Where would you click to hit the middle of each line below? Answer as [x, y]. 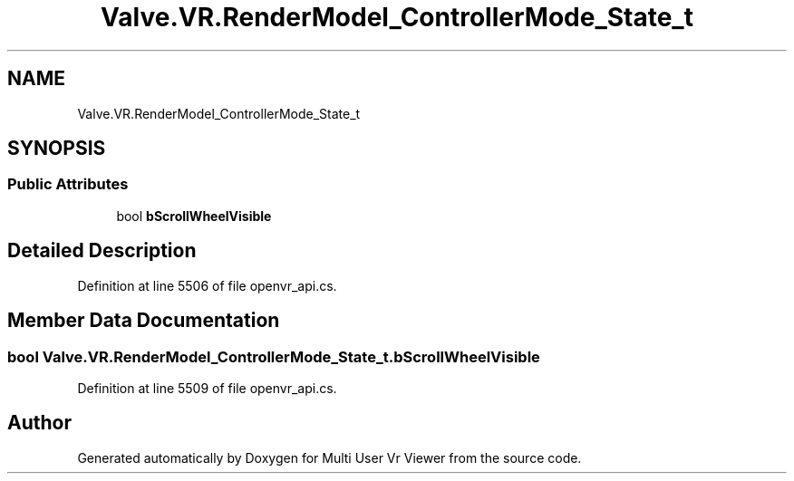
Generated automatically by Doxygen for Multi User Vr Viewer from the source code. [329, 457]
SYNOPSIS [57, 149]
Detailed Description [102, 251]
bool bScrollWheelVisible [194, 216]
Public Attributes [68, 184]
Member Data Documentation [144, 321]
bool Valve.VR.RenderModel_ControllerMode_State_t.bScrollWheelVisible [274, 356]
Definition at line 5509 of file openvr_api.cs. [207, 388]
